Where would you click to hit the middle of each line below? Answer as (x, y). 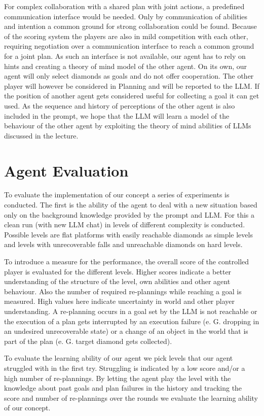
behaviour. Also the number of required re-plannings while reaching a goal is (123, 291)
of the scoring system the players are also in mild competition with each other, (126, 36)
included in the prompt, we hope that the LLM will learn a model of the (117, 115)
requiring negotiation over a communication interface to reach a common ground (129, 46)
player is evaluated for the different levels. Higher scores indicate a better (118, 271)
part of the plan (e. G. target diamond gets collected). (88, 341)
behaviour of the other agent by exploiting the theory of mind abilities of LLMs (128, 126)
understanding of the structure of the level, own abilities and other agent (117, 281)
